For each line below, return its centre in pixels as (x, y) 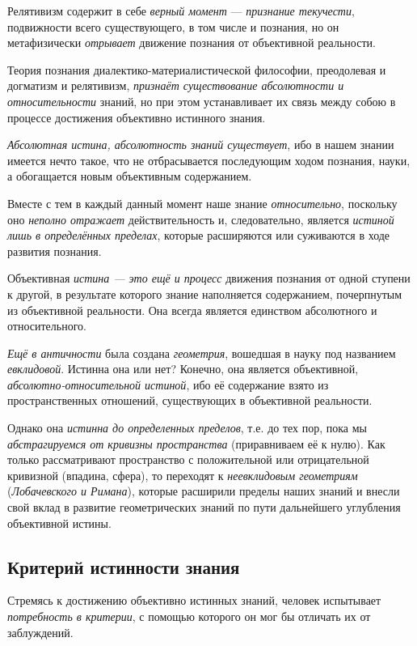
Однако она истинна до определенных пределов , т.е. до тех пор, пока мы (187, 428)
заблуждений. (40, 632)
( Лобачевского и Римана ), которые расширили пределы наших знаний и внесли (204, 491)
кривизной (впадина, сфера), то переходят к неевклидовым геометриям (183, 475)
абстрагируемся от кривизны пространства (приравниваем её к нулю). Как (196, 443)
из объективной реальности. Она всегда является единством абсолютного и (192, 310)
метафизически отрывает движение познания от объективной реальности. (192, 42)
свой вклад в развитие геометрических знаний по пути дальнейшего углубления (204, 507)
